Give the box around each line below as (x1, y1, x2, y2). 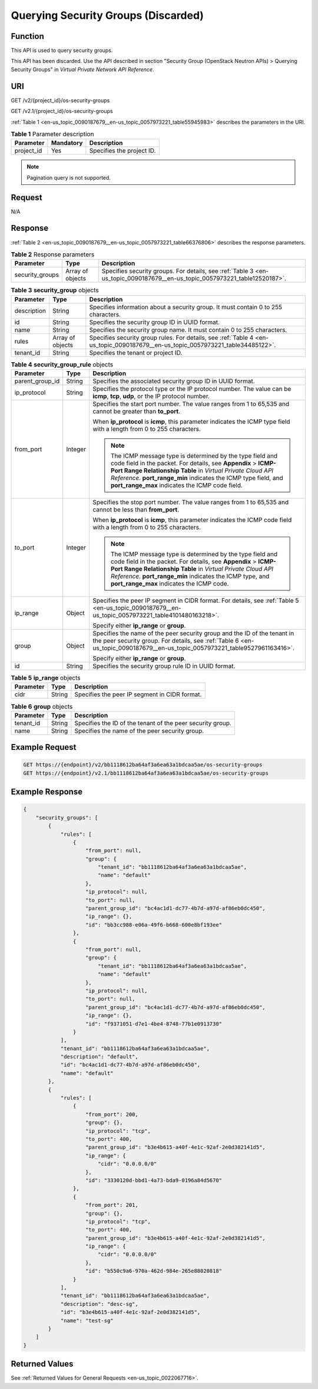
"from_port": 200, (85, 1111, 138, 1117)
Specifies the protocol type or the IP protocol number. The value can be (92, 385, 291, 393)
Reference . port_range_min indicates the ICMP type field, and (110, 474, 283, 482)
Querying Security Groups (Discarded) (11, 9, 204, 22)
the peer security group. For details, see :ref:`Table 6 (92, 637, 239, 645)
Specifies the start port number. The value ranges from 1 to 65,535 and (92, 400, 290, 408)
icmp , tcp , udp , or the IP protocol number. (92, 392, 210, 401)
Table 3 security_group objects (11, 286, 100, 295)
